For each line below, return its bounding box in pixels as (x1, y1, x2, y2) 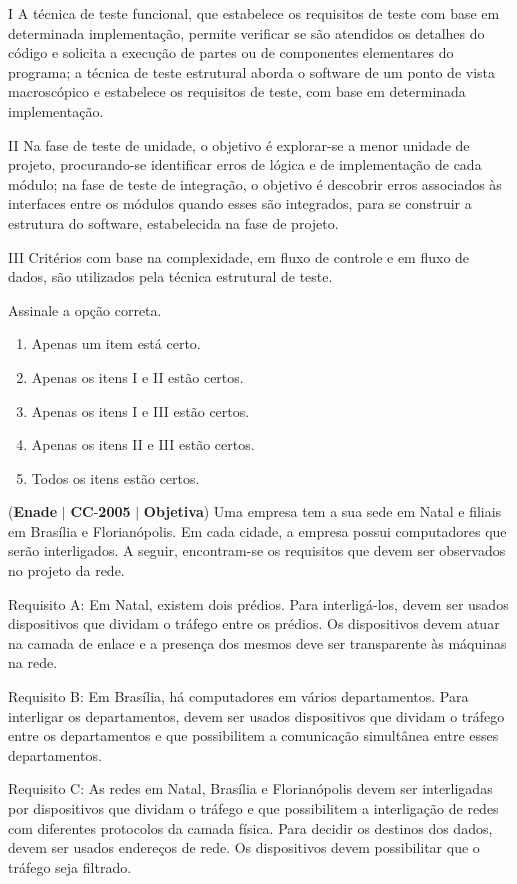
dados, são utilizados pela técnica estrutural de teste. (8, 266, 333, 287)
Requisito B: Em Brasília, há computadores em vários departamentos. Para (8, 686, 469, 707)
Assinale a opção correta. (8, 299, 162, 320)
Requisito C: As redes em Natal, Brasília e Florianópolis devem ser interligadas (8, 778, 493, 799)
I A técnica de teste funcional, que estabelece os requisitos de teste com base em (8, 3, 500, 23)
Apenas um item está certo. (31, 333, 201, 354)
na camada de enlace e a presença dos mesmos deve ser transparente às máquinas (8, 632, 507, 653)
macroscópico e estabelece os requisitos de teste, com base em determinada (8, 81, 466, 102)
